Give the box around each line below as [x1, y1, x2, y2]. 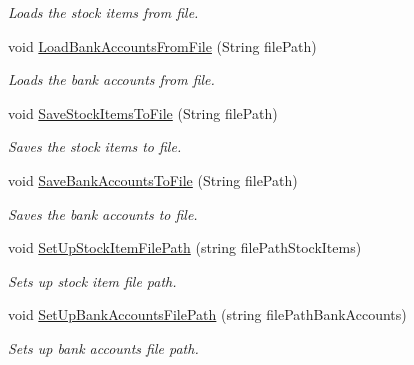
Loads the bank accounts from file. [8, 69, 215, 90]
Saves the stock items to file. [8, 136, 182, 157]
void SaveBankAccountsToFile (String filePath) [8, 169, 298, 190]
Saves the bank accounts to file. [8, 203, 198, 224]
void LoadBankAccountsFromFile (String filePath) [8, 35, 317, 56]
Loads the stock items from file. [8, 2, 199, 22]
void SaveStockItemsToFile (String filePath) [8, 102, 278, 123]
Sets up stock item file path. [8, 270, 177, 291]
